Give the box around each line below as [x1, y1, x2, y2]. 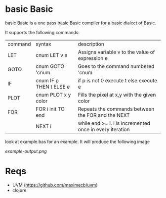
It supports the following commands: [5, 29, 80, 35]
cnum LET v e [36, 51, 68, 58]
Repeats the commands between [78, 105, 155, 112]
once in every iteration [78, 126, 130, 133]
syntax [36, 41, 51, 48]
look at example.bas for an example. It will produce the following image [5, 139, 150, 145]
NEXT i [36, 123, 52, 130]
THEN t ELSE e [36, 83, 70, 90]
